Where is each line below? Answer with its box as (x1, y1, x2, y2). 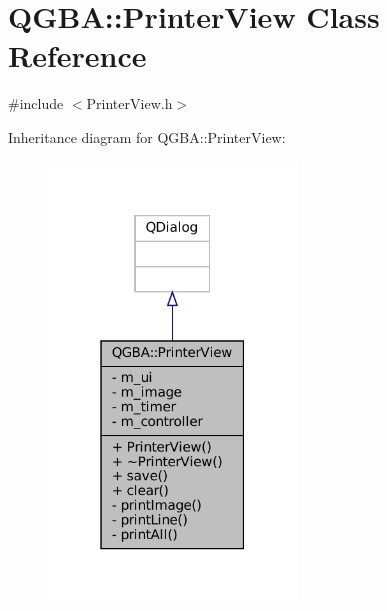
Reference (8, 35, 147, 76)
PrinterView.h (86, 93, 173, 114)
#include (8, 93, 64, 114)
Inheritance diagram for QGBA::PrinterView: (8, 126, 286, 147)
